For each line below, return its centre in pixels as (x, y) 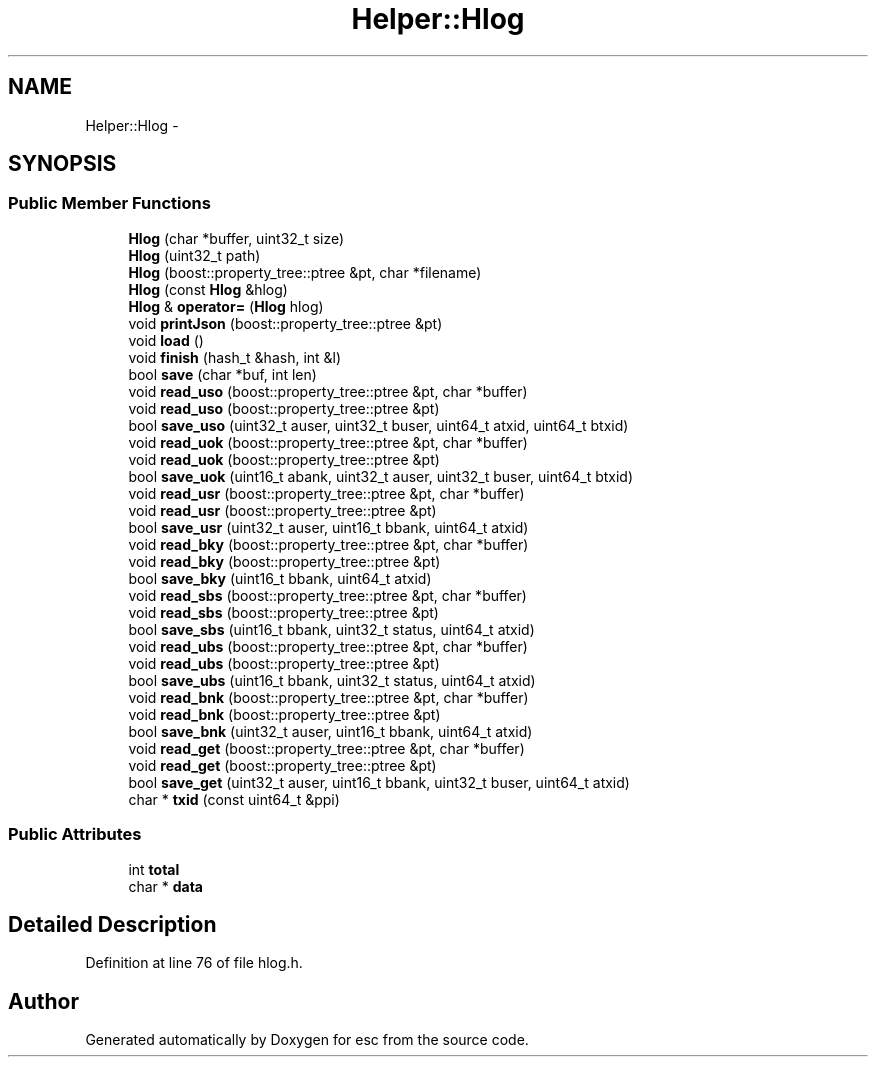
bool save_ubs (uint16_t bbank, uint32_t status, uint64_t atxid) (332, 680)
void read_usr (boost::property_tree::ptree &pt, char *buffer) (326, 493)
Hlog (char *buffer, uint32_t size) (236, 238)
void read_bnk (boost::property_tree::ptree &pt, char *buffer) (328, 697)
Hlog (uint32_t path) (194, 255)
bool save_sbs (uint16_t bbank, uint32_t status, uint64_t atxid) (331, 629)
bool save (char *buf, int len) (222, 374)
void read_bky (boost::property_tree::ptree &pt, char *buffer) (328, 544)
